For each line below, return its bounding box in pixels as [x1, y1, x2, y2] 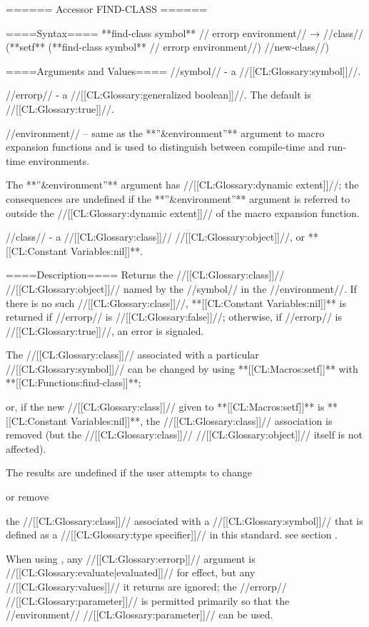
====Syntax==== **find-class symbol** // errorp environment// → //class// [6, 25, 364, 40]
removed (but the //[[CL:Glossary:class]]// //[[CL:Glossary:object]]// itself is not [6, 427, 363, 442]
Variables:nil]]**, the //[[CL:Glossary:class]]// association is [70, 413, 333, 428]
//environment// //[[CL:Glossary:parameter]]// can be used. [6, 607, 273, 622]
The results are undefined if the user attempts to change [6, 465, 252, 480]
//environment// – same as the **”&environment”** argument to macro [6, 125, 325, 140]
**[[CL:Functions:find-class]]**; [6, 375, 141, 390]
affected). [6, 441, 46, 456]
